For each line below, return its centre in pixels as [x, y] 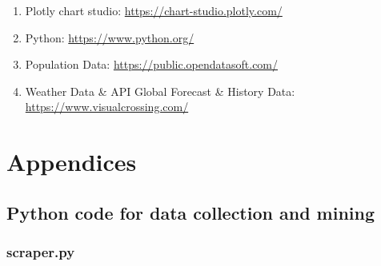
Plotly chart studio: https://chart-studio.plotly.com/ [154, 10]
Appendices [72, 162]
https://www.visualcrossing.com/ [107, 107]
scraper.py [41, 252]
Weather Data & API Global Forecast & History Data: [160, 91]
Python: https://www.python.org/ [110, 37]
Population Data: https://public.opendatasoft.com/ [152, 64]
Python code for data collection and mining [191, 212]
